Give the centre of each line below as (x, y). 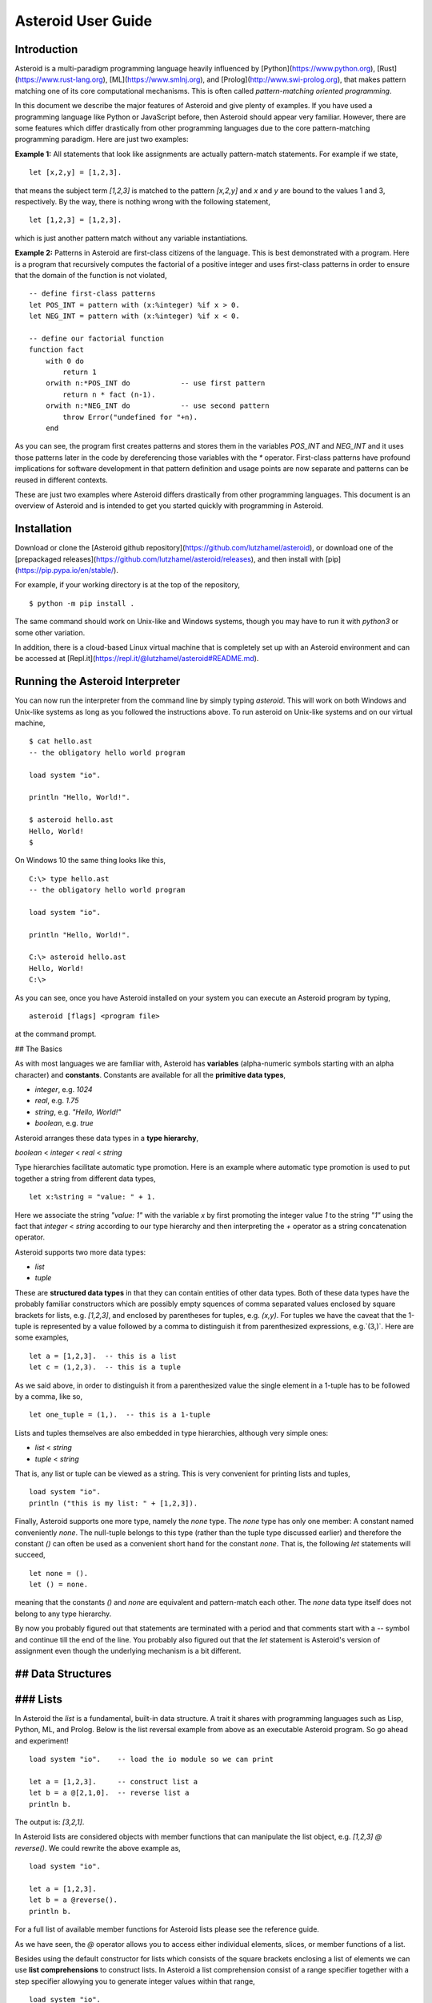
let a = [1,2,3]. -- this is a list (103, 1356)
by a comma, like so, (49, 1396)
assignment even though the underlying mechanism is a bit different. (128, 1651)
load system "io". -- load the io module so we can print (151, 1759)
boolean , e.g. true (64, 1123)
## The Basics (39, 1049)
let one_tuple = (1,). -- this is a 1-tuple (120, 1415)
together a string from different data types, (85, 1179)
